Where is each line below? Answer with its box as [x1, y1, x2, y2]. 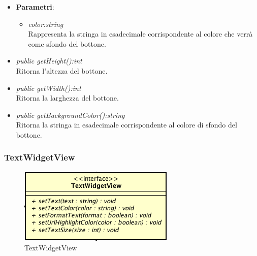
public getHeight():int [16, 55, 82, 66]
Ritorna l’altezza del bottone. [16, 65, 108, 76]
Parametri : [16, 2, 54, 12]
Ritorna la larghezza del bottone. [16, 92, 119, 103]
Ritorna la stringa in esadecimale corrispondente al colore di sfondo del [16, 119, 237, 130]
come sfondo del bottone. [28, 38, 106, 49]
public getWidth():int [16, 82, 81, 93]
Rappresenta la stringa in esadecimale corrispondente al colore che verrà [28, 28, 253, 39]
